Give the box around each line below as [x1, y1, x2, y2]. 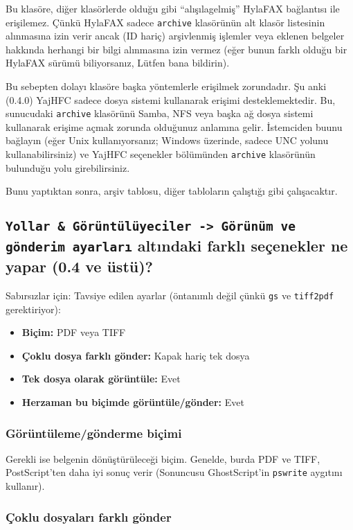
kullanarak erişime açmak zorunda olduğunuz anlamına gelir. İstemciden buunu [6, 119, 343, 134]
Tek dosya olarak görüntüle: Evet [21, 371, 181, 386]
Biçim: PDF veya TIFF [21, 325, 126, 339]
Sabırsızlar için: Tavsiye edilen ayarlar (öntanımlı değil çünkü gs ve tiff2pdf [6, 288, 334, 303]
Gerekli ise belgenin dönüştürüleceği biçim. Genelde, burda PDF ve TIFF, [6, 451, 320, 466]
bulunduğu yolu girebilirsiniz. [6, 160, 130, 175]
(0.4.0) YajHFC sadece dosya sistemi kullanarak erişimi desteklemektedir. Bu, [6, 92, 336, 107]
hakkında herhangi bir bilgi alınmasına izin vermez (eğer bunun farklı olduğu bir [6, 42, 347, 56]
